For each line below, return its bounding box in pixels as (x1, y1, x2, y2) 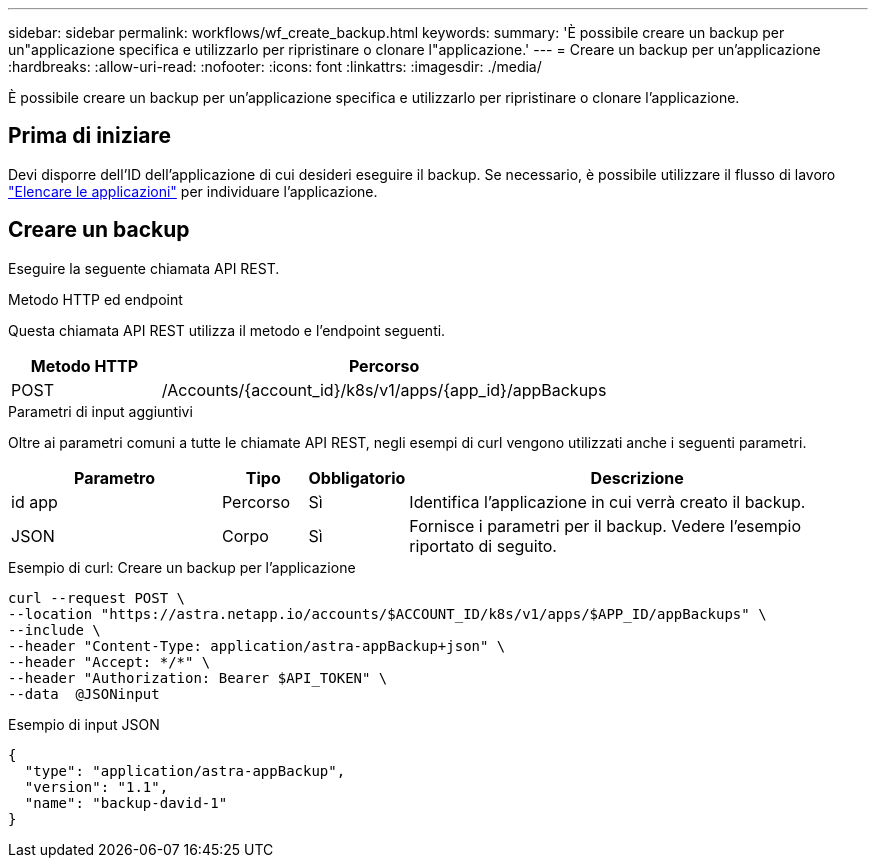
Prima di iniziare (8, 123, 172, 149)
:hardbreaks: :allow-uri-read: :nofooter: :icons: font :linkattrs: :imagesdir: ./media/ (8, 58, 542, 75)
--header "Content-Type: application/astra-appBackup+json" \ (8, 637, 506, 654)
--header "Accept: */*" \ (8, 653, 211, 670)
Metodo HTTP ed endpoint (8, 290, 183, 308)
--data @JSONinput (8, 685, 160, 702)
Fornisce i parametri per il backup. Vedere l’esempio (409, 515, 802, 536)
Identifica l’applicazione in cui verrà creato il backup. (409, 491, 806, 512)
